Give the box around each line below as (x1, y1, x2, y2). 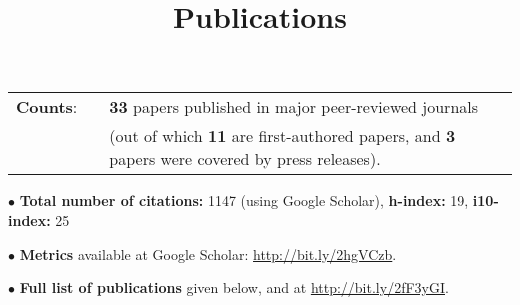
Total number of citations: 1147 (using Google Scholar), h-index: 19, (19, 190, 469, 211)
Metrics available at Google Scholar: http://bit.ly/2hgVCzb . (19, 243, 397, 264)
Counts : (16, 95, 78, 119)
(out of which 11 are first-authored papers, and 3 (109, 124, 456, 148)
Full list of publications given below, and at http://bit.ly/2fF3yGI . (19, 277, 449, 298)
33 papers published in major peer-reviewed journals (109, 95, 479, 119)
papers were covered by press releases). (109, 147, 381, 171)
